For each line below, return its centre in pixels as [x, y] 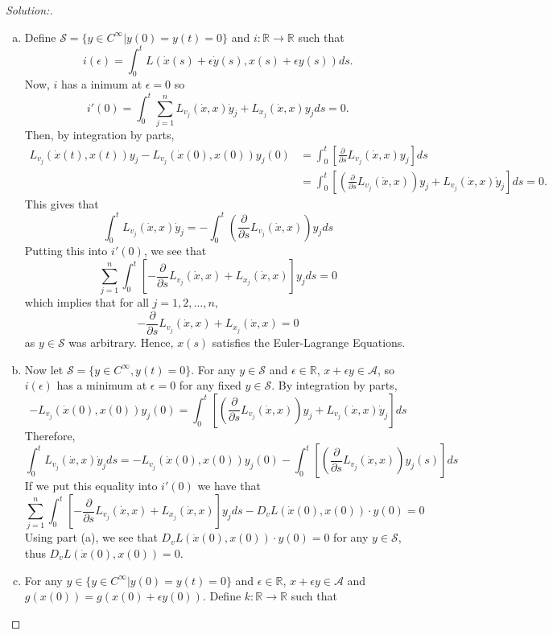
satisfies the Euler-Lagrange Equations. [309, 342]
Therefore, [50, 435]
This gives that [62, 203]
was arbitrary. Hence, [121, 342]
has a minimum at [102, 385]
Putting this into [66, 251]
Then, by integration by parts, [99, 134]
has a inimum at [102, 84]
